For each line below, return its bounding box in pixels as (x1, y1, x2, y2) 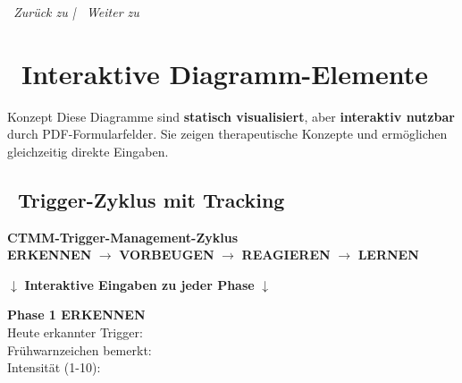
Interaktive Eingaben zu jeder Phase (24, 275, 255, 294)
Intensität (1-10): (7, 358, 101, 377)
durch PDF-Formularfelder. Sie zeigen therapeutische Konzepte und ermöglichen (7, 124, 448, 143)
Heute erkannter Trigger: (7, 323, 143, 342)
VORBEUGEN (119, 245, 214, 264)
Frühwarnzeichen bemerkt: (7, 340, 152, 359)
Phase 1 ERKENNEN (7, 305, 146, 324)
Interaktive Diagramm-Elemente (21, 55, 428, 91)
